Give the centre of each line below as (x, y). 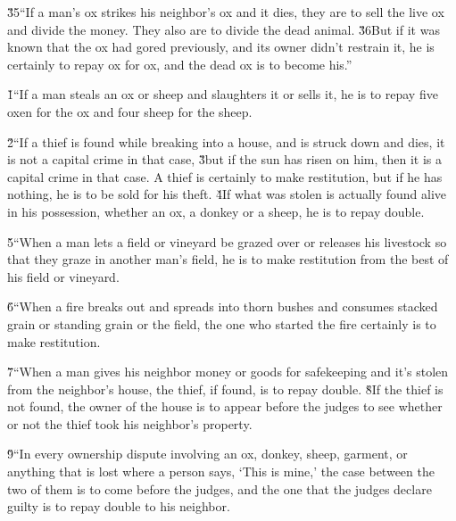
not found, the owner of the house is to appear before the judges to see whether (225, 406)
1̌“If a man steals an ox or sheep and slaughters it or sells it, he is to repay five (223, 94)
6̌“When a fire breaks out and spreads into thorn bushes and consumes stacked (223, 306)
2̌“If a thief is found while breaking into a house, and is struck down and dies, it (226, 141)
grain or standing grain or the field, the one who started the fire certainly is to (222, 323)
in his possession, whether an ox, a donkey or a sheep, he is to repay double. (216, 211)
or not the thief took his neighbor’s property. (130, 423)
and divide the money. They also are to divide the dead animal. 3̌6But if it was (224, 29)
